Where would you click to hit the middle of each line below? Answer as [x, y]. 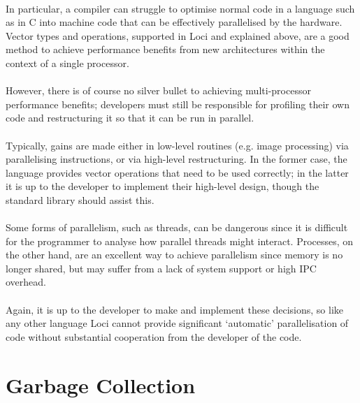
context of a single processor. [67, 63]
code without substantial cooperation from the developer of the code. [154, 336]
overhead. [26, 282]
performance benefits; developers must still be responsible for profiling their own [178, 104]
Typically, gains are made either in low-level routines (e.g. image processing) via [177, 145]
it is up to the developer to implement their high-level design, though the [163, 186]
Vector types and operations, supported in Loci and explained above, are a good [178, 35]
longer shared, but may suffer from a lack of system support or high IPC [161, 268]
